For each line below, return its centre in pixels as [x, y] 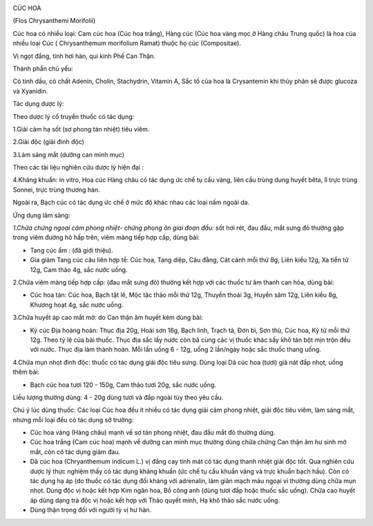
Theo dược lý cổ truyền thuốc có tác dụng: [74, 116]
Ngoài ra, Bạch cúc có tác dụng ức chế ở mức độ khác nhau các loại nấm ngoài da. [131, 202]
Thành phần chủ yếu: [43, 69]
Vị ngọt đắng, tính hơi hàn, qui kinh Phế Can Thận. [84, 56]
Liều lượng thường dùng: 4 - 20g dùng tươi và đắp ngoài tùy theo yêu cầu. [118, 397]
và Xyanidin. [30, 91]
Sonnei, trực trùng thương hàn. [56, 190]
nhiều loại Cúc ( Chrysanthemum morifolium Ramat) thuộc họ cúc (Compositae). [127, 43]
